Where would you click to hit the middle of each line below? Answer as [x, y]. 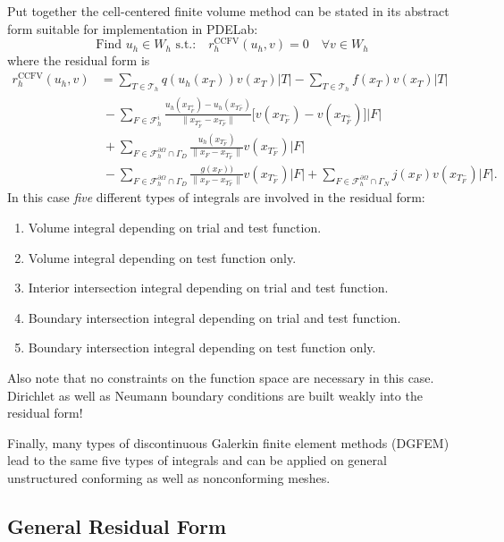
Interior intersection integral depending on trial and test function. [208, 288]
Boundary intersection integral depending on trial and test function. [214, 317]
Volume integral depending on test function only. [162, 257]
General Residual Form [117, 525]
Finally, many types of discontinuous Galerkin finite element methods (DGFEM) [228, 442]
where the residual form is [79, 60]
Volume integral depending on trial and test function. [175, 227]
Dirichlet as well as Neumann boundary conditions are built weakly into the [215, 395]
